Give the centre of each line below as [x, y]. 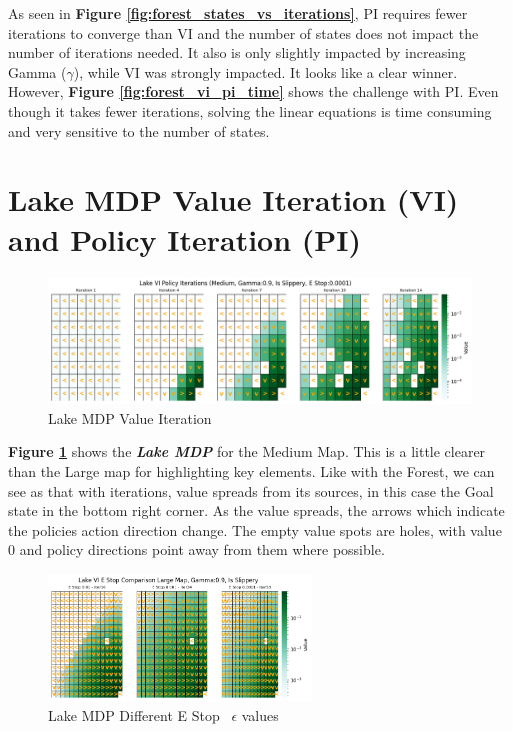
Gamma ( [37, 71]
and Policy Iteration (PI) [185, 238]
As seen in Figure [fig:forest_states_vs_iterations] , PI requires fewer [238, 13]
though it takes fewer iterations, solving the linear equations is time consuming [250, 110]
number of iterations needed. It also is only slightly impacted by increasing [237, 52]
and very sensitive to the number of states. [139, 130]
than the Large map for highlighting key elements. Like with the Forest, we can [251, 470]
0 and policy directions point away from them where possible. [196, 549]
